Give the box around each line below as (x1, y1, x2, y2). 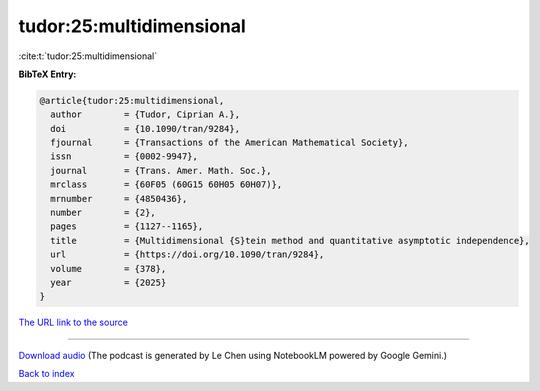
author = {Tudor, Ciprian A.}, (50, 109, 240, 120)
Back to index (18, 368, 75, 380)
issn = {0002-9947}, (50, 151, 199, 162)
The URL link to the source (18, 316, 129, 329)
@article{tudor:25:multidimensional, (39, 95, 225, 106)
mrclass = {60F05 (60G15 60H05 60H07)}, (50, 179, 283, 190)
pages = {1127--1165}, (50, 221, 204, 232)
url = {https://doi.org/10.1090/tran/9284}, (50, 249, 325, 260)
